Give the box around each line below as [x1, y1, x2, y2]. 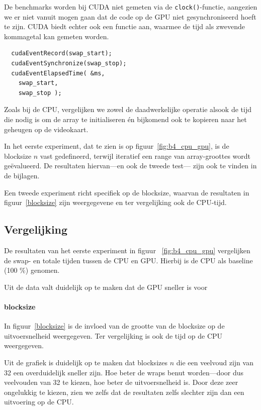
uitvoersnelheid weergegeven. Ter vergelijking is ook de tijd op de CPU [4, 330, 223, 341]
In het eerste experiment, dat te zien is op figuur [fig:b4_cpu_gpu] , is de [4, 141, 229, 151]
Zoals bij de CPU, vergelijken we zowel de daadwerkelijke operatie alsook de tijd [4, 104, 251, 115]
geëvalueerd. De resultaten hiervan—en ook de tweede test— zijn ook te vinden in [4, 160, 257, 171]
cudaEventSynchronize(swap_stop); [11, 60, 127, 67]
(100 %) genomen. [4, 265, 60, 275]
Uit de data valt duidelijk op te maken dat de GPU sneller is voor [4, 281, 208, 292]
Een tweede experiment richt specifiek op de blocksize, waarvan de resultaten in [4, 187, 249, 197]
